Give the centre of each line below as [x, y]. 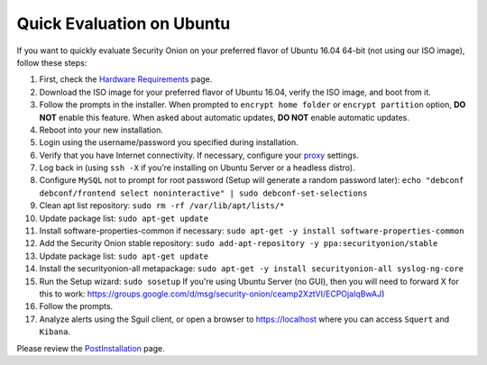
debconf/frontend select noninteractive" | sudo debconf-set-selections [203, 193]
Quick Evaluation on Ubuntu [124, 23]
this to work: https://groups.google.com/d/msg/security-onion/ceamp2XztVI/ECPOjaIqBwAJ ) [212, 294]
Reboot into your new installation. [101, 130]
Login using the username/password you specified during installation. [169, 142]
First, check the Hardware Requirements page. [126, 79]
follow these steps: [52, 62]
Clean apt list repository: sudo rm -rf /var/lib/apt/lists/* [162, 205]
